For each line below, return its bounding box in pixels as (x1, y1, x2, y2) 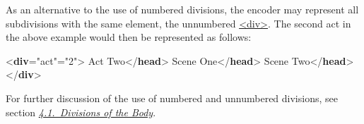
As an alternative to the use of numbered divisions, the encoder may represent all (6, 2, 359, 16)
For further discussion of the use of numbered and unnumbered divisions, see (6, 90, 338, 105)
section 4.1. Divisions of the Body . (6, 104, 156, 119)
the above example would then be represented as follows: (6, 30, 252, 44)
